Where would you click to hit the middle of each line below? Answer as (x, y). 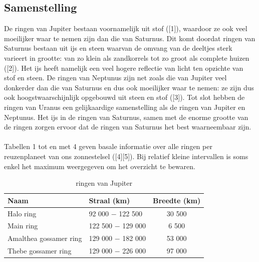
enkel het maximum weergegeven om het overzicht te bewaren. (100, 166)
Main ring (23, 226)
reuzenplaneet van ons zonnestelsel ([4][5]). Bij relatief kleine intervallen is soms (126, 156)
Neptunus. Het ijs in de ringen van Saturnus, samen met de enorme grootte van (126, 117)
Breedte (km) (177, 200)
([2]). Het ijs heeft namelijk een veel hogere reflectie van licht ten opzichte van (124, 68)
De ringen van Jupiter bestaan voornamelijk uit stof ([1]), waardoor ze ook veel (126, 28)
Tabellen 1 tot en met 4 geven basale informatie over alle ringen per (108, 146)
